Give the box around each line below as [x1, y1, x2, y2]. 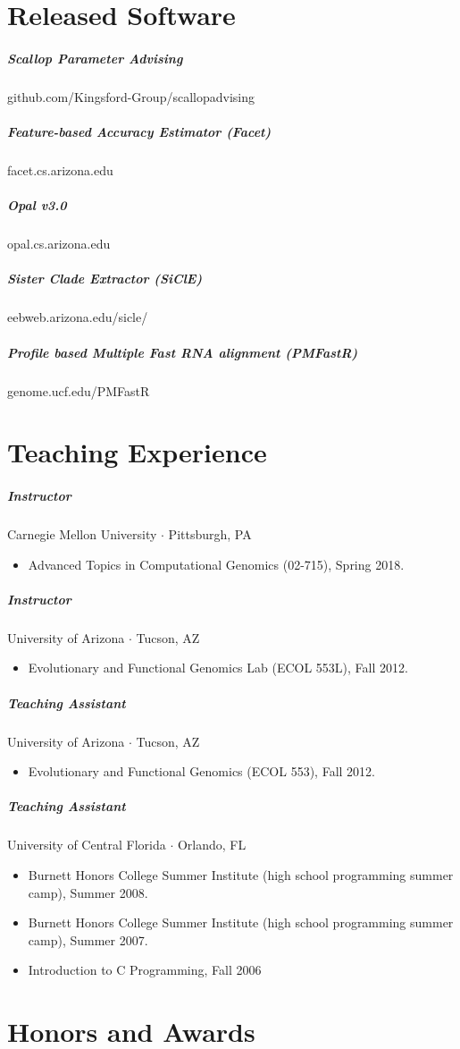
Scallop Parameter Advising [7, 48, 183, 67]
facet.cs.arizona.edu [7, 161, 113, 180]
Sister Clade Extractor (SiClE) [7, 269, 203, 288]
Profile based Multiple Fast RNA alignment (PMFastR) [7, 343, 358, 361]
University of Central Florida [7, 835, 166, 854]
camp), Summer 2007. [28, 930, 148, 949]
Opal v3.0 [7, 196, 67, 215]
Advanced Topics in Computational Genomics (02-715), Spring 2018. [28, 554, 405, 573]
